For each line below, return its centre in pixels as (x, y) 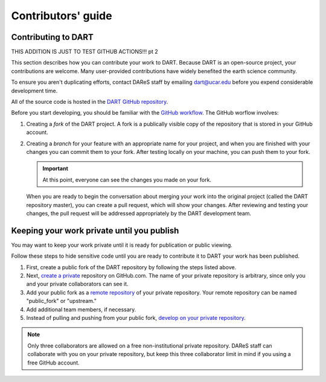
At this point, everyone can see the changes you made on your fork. (127, 180)
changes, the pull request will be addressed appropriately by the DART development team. (139, 213)
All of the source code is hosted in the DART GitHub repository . (90, 102)
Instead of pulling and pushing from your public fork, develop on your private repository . (136, 317)
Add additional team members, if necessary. (81, 309)
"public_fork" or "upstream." (61, 301)
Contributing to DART (52, 37)
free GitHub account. (53, 363)
